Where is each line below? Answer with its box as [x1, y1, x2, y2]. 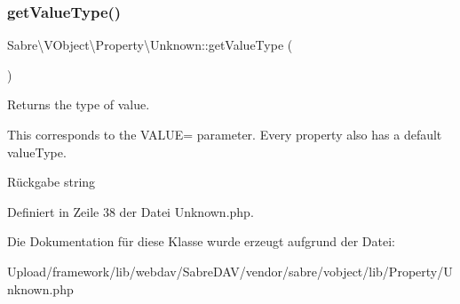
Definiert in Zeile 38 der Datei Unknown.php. [7, 202, 254, 220]
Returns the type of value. [7, 95, 150, 114]
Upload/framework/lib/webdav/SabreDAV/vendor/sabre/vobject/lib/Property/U [7, 261, 453, 280]
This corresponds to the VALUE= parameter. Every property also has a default [7, 125, 442, 143]
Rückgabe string [7, 172, 96, 191]
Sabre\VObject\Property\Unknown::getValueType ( [7, 36, 293, 54]
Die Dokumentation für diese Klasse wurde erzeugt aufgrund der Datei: [7, 232, 395, 251]
